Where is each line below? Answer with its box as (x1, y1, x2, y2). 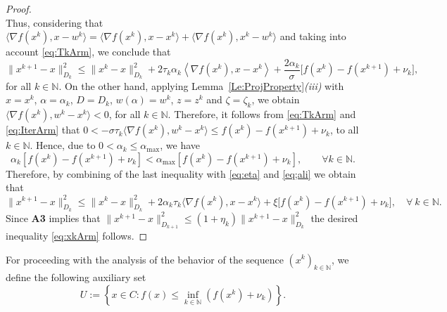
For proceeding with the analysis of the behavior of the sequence (6, 252, 284, 266)
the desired (310, 210, 358, 225)
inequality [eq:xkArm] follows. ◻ (6, 228, 148, 242)
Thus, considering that (6, 15, 103, 30)
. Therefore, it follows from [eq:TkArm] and (168, 107, 356, 122)
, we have (160, 138, 201, 152)
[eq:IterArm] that (6, 122, 80, 137)
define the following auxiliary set (6, 270, 146, 285)
